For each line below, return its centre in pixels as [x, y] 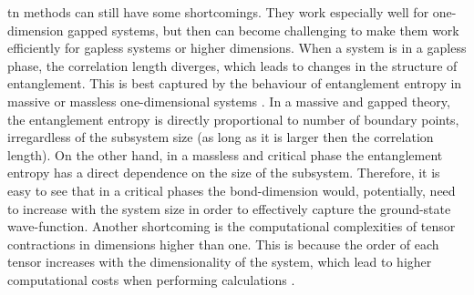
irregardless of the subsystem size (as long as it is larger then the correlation [221, 137]
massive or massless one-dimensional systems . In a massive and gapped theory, [229, 101]
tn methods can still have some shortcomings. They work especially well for [218, 12]
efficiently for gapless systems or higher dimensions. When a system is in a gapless [237, 48]
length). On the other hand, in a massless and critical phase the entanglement [225, 154]
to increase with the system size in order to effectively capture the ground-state [229, 208]
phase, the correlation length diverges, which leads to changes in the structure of [232, 65]
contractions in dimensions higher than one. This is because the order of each [223, 244]
